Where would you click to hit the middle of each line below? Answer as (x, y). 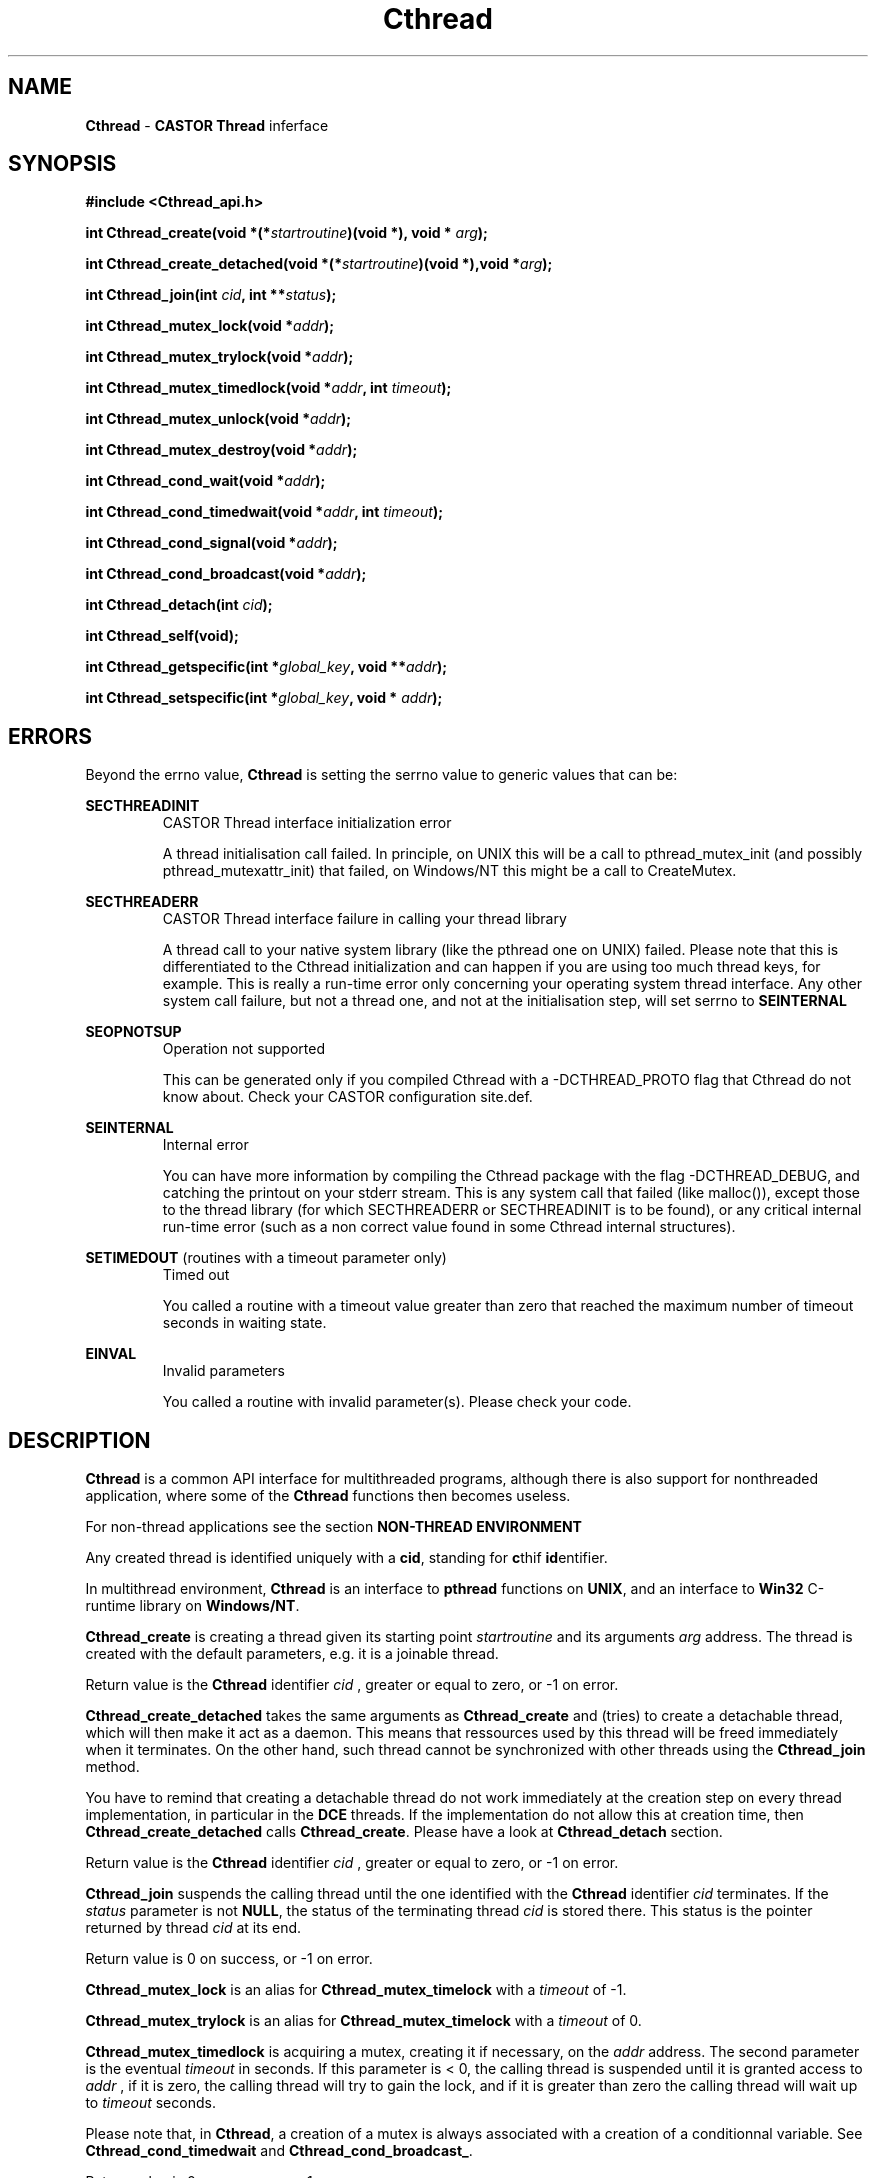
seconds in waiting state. (244, 1323)
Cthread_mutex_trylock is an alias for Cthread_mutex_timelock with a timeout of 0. (363, 2021)
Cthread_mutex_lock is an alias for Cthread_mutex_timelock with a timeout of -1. (356, 1990)
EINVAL (111, 1354)
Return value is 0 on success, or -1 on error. (229, 1959)
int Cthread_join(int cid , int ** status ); (211, 295)
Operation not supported (243, 1049)
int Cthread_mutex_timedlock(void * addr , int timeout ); (268, 388)
